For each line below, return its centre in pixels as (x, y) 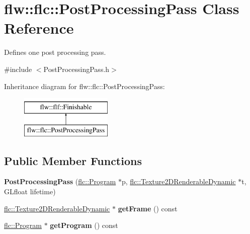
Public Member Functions (73, 160)
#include (18, 69)
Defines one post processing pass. (55, 52)
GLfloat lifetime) (30, 191)
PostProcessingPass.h (76, 69)
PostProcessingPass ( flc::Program (60, 181)
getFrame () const (148, 208)
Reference (39, 28)
